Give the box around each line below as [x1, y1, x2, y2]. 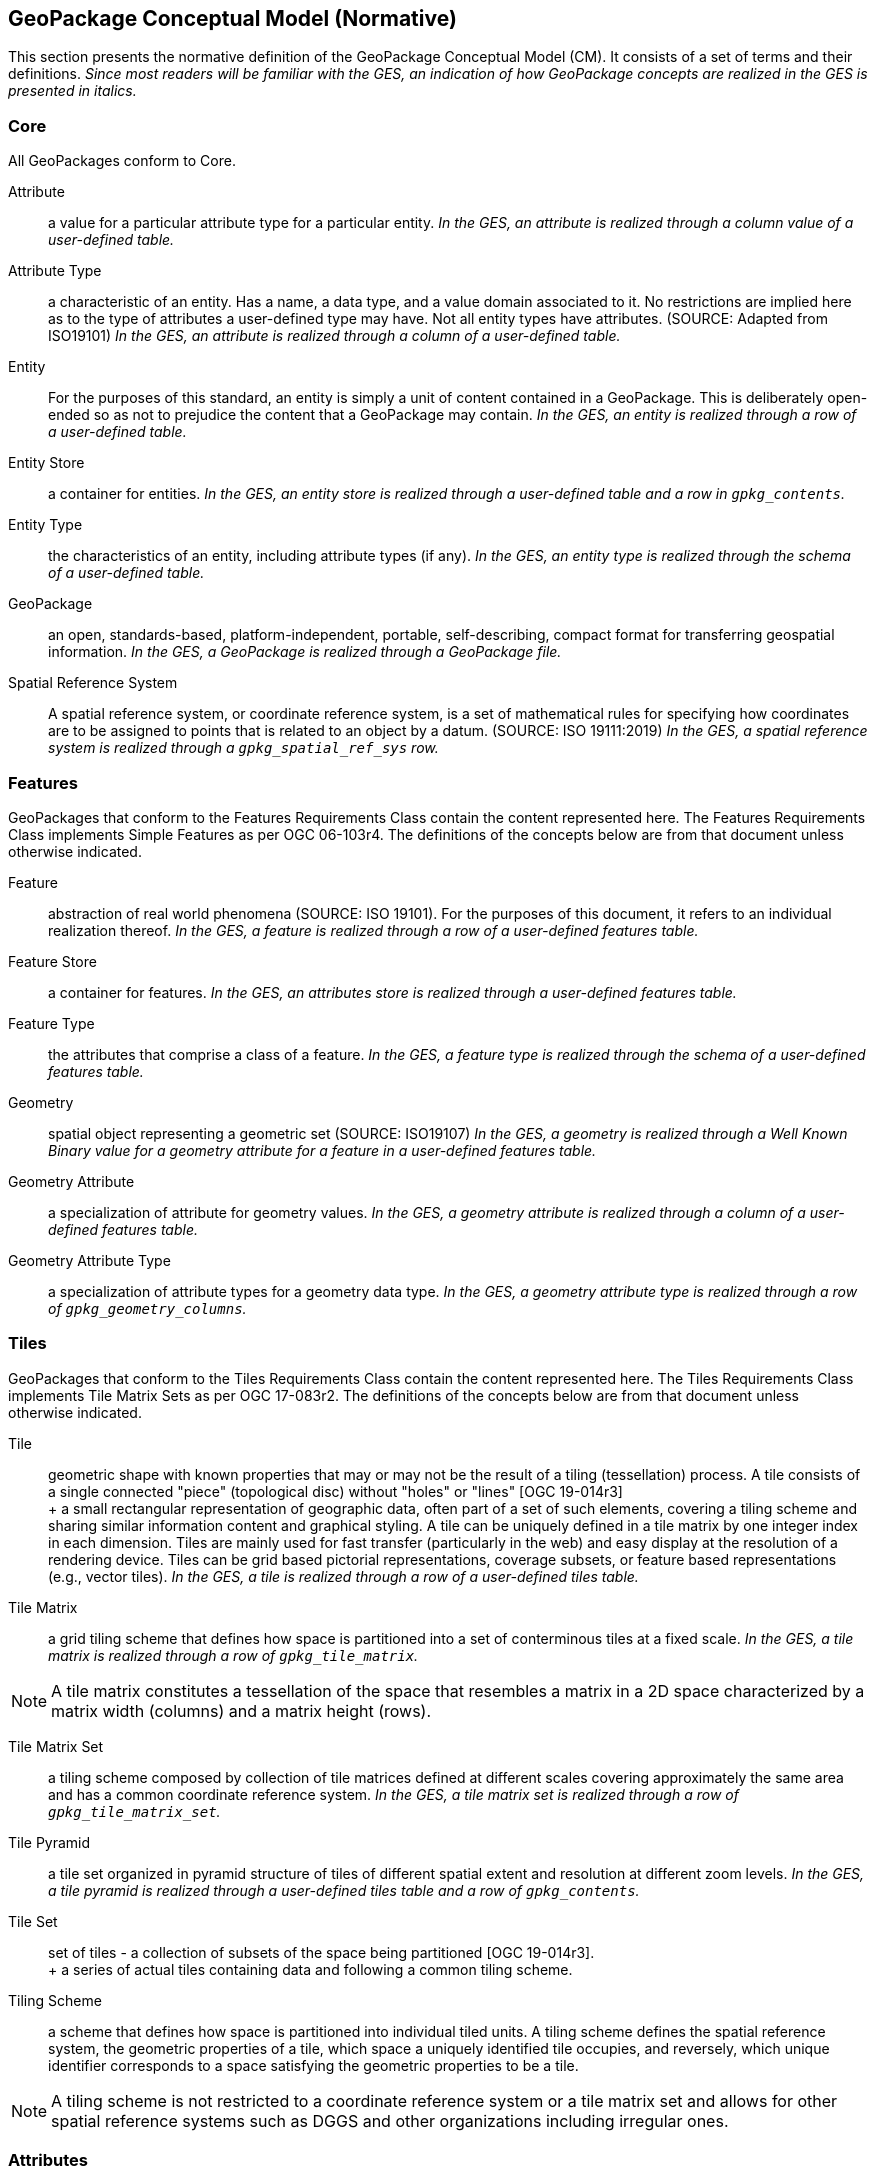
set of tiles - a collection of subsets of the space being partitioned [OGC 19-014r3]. [48, 1943, 595, 1961]
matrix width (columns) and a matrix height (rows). [51, 1700, 432, 1721]
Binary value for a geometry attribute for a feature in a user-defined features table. [48, 1141, 597, 1159]
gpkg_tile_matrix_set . [48, 1802, 221, 1820]
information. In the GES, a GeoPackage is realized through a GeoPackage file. [48, 643, 562, 661]
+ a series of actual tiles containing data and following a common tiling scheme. [48, 1960, 573, 1978]
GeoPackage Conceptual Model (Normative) [8, 6, 457, 31]
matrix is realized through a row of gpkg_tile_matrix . [48, 1646, 419, 1664]
